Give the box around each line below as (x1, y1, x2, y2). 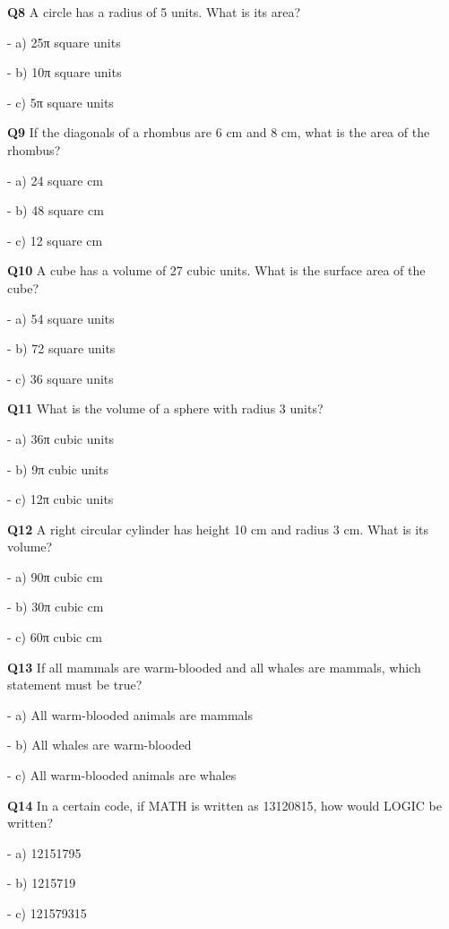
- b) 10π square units (7, 63, 122, 82)
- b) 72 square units (7, 339, 116, 358)
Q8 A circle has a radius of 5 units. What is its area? (7, 3, 301, 21)
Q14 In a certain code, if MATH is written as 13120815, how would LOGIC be (7, 795, 442, 814)
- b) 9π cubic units (7, 459, 108, 478)
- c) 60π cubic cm (7, 628, 102, 647)
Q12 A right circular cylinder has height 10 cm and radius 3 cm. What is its (7, 519, 429, 538)
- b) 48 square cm (7, 201, 104, 220)
